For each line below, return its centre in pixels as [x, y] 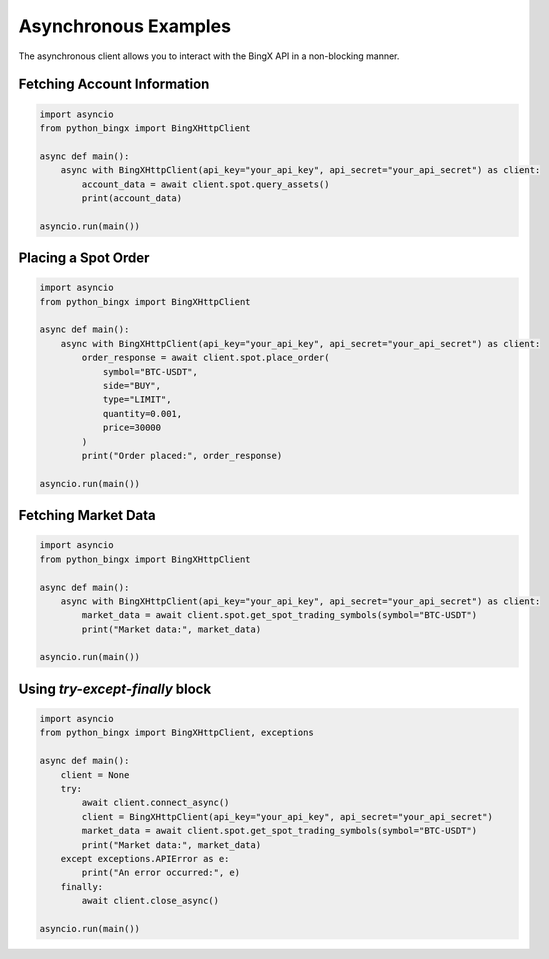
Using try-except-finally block [115, 688]
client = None [95, 774]
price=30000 [132, 428]
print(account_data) [132, 198]
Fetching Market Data [87, 515]
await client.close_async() [150, 901]
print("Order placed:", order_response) [182, 455]
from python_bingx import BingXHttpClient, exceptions [176, 733]
